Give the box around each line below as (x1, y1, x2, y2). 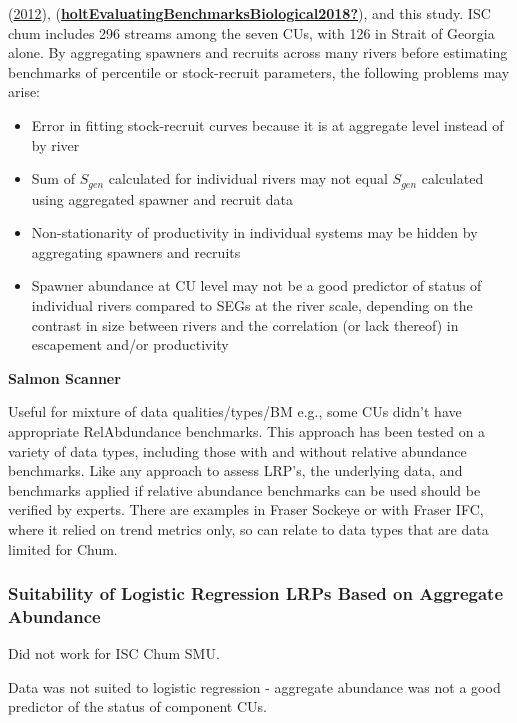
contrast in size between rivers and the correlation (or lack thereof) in (31, 314, 459, 335)
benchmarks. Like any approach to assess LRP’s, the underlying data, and (8, 460, 463, 481)
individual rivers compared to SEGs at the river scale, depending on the (31, 294, 473, 315)
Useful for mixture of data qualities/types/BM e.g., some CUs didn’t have (8, 401, 462, 422)
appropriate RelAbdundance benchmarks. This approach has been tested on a (8, 420, 486, 441)
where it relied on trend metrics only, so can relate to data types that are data (8, 518, 489, 539)
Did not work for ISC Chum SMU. (8, 643, 220, 664)
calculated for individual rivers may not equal (108, 168, 388, 189)
